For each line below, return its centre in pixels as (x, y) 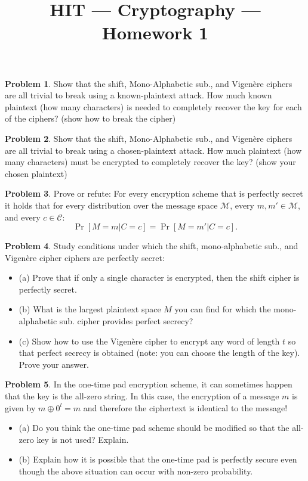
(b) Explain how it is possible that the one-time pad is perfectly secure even (158, 459)
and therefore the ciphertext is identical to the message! (185, 407)
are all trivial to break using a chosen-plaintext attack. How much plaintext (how (153, 150)
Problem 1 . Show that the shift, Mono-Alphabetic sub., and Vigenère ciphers (149, 83)
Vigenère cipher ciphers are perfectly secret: (85, 257)
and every (23, 217)
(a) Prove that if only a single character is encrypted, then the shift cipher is (159, 277)
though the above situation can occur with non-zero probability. (136, 471)
